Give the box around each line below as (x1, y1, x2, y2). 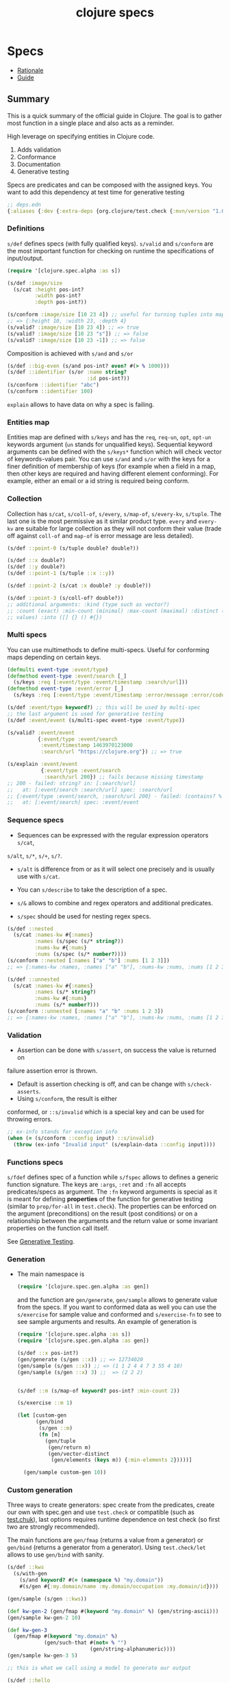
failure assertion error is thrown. (7, 1067, 98, 1075)
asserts (16, 1089, 39, 1095)
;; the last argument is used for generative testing (7, 710, 164, 717)
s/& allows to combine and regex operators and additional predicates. (16, 898, 214, 907)
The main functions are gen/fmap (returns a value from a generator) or (7, 1536, 204, 1544)
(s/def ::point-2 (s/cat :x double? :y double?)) (7, 582, 152, 590)
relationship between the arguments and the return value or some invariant (7, 1217, 218, 1225)
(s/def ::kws (7, 1564, 44, 1571)
